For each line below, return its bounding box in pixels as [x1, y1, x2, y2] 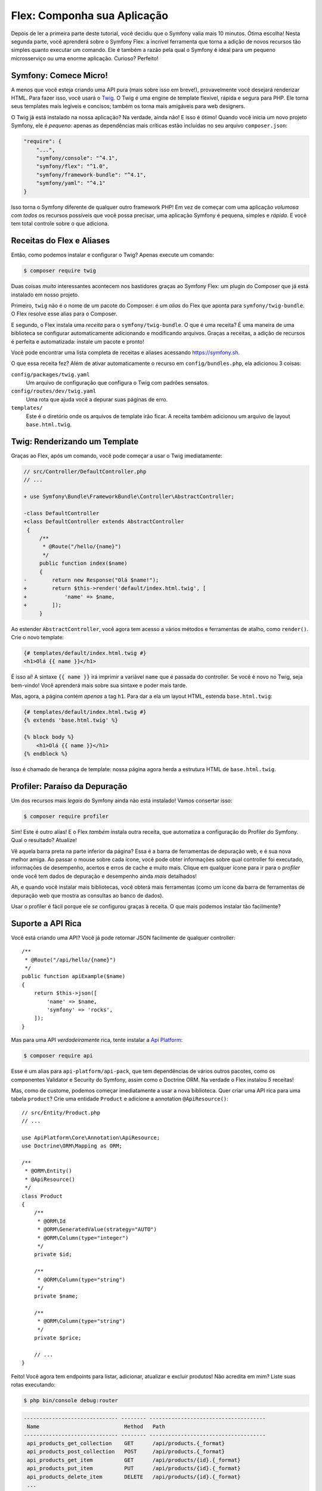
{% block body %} [23, 734, 75, 741]
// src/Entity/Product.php [21, 1109, 101, 1116]
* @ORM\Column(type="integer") [37, 1235, 129, 1241]
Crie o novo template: [11, 633, 64, 641]
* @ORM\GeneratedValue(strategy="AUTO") [37, 1226, 157, 1233]
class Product [21, 1193, 63, 1199]
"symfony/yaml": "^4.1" [36, 180, 106, 187]
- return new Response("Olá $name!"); [23, 576, 159, 583]
